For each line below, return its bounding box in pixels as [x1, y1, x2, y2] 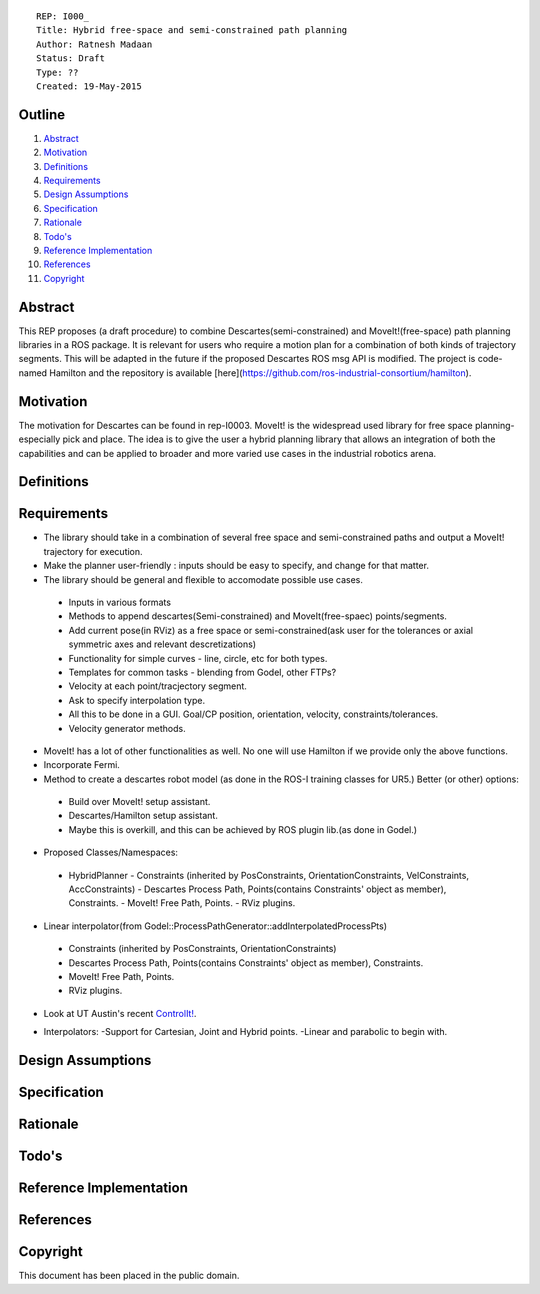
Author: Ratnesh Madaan [36, 38, 153, 50]
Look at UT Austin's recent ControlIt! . [43, 1007, 197, 1019]
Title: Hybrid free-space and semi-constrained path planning [36, 25, 348, 36]
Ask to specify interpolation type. [68, 694, 205, 706]
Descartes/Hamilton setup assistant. [68, 810, 219, 822]
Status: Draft [36, 53, 105, 64]
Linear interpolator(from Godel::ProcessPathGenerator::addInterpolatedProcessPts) [43, 920, 388, 932]
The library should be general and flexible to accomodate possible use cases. [43, 573, 364, 585]
